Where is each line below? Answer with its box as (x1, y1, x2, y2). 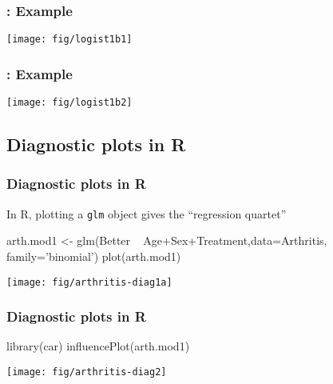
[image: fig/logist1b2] (6, 97, 133, 109)
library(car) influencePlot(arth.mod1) (6, 338, 190, 354)
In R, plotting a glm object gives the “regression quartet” (6, 205, 287, 222)
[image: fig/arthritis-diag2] (6, 366, 167, 378)
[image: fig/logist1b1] (6, 34, 133, 46)
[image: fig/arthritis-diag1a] (6, 276, 172, 288)
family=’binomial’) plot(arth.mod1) (6, 248, 181, 264)
